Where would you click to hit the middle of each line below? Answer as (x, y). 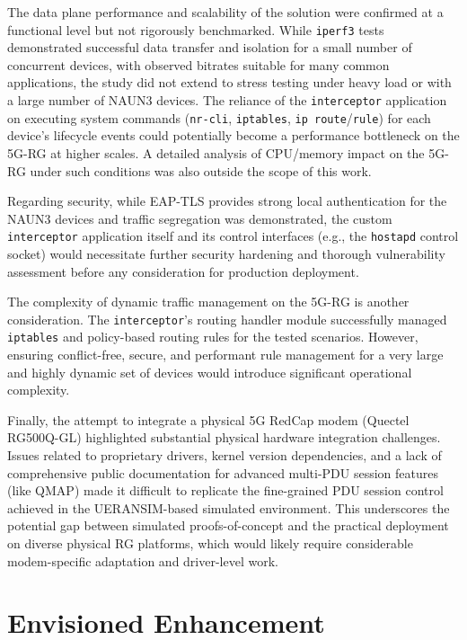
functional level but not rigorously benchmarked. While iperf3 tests (196, 29)
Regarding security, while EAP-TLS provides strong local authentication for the (227, 201)
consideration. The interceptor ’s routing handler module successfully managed (227, 319)
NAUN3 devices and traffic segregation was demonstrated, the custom (200, 218)
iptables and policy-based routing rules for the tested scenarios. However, (213, 337)
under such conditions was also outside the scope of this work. (201, 170)
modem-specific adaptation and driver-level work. (143, 560)
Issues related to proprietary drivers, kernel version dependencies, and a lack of (225, 455)
